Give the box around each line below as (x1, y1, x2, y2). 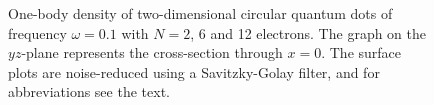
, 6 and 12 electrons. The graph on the (190, 22, 427, 43)
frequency (8, 22, 67, 43)
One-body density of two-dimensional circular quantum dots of (8, 3, 393, 23)
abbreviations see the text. (8, 81, 170, 102)
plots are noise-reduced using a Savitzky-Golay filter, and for (8, 61, 380, 82)
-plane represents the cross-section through (21, 42, 283, 63)
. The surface (321, 42, 402, 63)
